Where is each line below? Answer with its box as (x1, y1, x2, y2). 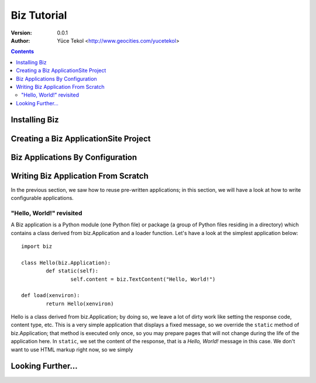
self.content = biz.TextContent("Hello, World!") (70, 275, 216, 282)
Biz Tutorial (11, 9, 67, 22)
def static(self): (46, 268, 99, 274)
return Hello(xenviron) (46, 300, 114, 307)
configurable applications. (11, 195, 74, 202)
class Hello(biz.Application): (21, 259, 111, 266)
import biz (21, 243, 53, 250)
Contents (11, 48, 35, 55)
